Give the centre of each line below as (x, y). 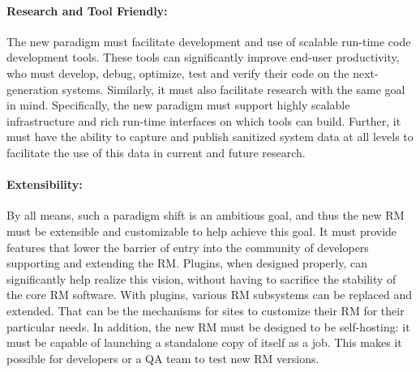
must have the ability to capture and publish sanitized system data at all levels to (210, 137)
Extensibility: (45, 184)
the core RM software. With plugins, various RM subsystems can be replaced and (210, 295)
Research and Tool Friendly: (87, 10)
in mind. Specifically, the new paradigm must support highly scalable (178, 105)
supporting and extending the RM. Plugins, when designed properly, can (187, 263)
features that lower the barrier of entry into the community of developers (188, 247)
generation (32, 89)
